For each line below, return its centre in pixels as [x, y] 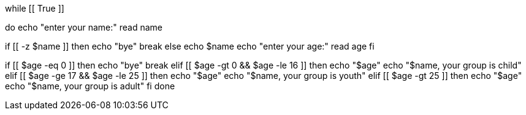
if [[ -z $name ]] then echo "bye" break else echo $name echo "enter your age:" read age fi [190, 46]
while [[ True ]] [35, 8]
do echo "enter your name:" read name [84, 27]
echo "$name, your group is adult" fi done [90, 86]
